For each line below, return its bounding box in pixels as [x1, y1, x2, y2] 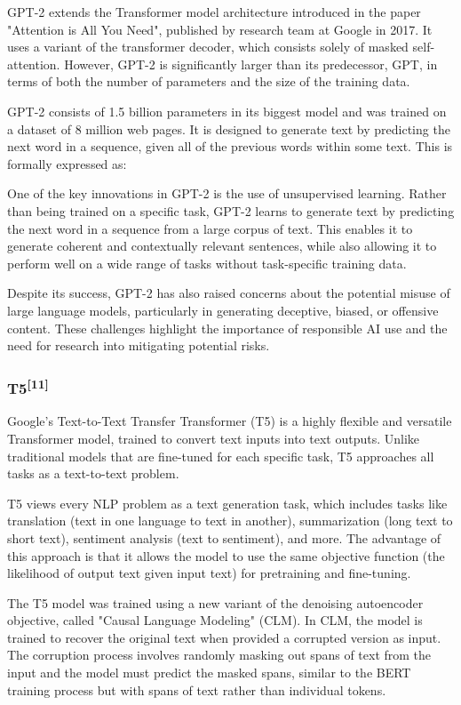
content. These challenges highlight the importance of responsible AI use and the [7, 318, 448, 337]
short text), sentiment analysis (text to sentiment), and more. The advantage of [7, 528, 441, 547]
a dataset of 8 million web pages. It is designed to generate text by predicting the [7, 119, 450, 138]
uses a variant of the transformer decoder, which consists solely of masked [7, 37, 409, 56]
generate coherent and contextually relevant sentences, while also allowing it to [7, 236, 437, 255]
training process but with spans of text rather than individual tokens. [7, 680, 386, 699]
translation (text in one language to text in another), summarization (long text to [7, 511, 453, 530]
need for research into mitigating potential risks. [7, 336, 270, 355]
